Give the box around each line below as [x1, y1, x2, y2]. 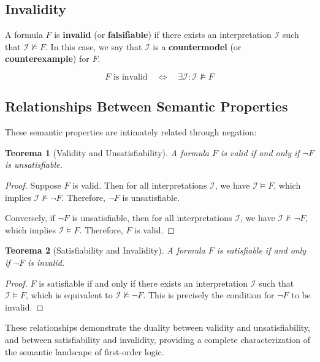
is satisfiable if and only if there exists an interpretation [39, 276, 248, 289]
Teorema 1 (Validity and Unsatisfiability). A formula [5, 146, 210, 159]
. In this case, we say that [45, 40, 142, 53]
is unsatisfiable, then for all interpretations [72, 211, 232, 224]
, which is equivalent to [26, 288, 113, 301]
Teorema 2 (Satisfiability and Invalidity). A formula [5, 244, 205, 257]
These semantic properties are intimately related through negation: [5, 126, 257, 138]
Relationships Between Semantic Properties [5, 97, 288, 116]
